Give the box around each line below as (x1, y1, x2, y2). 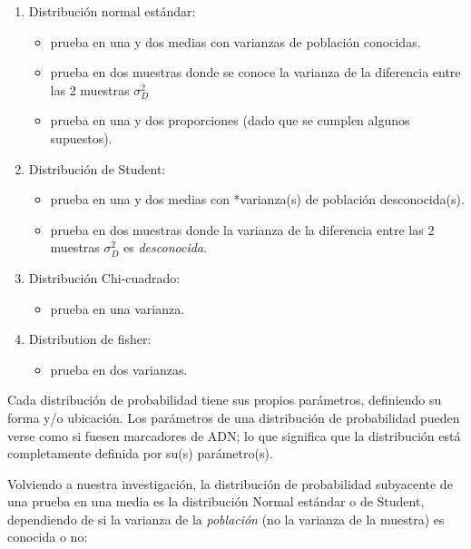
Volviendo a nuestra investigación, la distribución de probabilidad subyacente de (7, 474, 453, 493)
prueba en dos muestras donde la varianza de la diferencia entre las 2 (50, 220, 435, 239)
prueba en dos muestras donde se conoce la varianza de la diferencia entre (50, 63, 461, 82)
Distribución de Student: (28, 159, 166, 178)
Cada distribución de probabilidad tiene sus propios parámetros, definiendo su (7, 390, 442, 409)
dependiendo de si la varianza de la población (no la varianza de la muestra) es (7, 509, 445, 528)
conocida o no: (7, 527, 88, 546)
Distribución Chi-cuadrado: (28, 268, 181, 287)
